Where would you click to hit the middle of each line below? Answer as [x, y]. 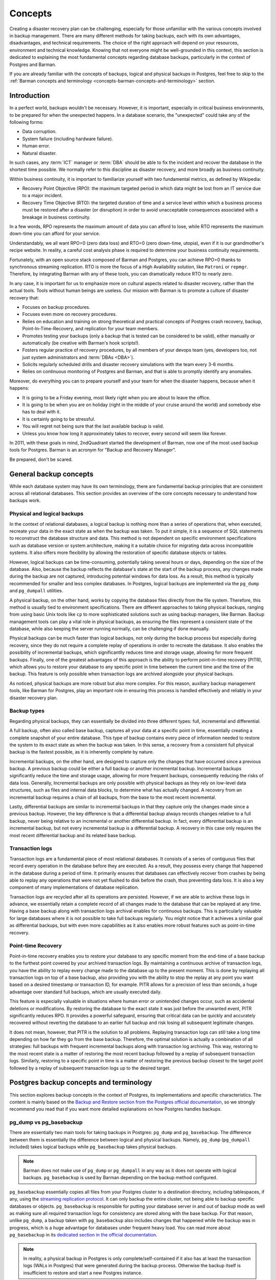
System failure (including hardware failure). [68, 139]
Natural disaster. [40, 153]
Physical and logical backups [47, 514]
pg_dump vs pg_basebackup [46, 1122]
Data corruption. [40, 132]
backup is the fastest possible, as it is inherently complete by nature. [82, 752]
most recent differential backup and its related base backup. [73, 835]
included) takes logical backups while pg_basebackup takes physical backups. [93, 1147]
